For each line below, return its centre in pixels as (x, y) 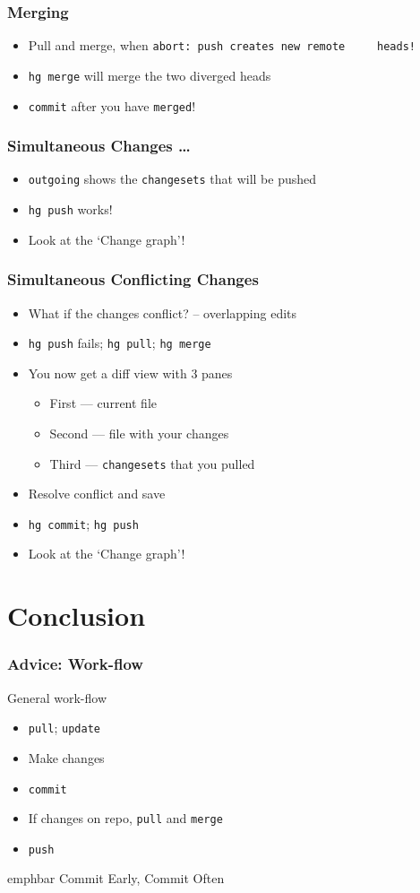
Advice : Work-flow (75, 664)
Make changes (66, 757)
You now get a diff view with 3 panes (130, 373)
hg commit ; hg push (83, 523)
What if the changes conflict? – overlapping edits (163, 312)
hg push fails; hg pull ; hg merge (120, 343)
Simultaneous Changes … (99, 146)
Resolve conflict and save (97, 494)
